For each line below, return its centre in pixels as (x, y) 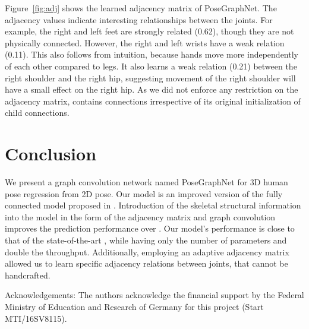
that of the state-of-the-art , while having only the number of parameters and (146, 240)
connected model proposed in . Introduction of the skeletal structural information (153, 205)
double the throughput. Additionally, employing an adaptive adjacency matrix (147, 252)
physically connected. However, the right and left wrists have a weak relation (145, 42)
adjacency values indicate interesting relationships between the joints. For (139, 19)
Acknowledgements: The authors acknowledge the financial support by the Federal (154, 295)
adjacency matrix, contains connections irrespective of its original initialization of (153, 101)
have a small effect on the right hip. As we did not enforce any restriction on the (152, 89)
